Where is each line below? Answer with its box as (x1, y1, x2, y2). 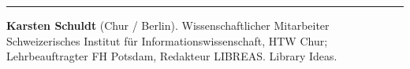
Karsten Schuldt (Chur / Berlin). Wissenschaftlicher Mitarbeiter (6, 17, 330, 33)
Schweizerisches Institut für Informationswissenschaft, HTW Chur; (6, 32, 328, 49)
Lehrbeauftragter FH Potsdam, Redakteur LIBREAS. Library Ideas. (6, 48, 337, 64)
